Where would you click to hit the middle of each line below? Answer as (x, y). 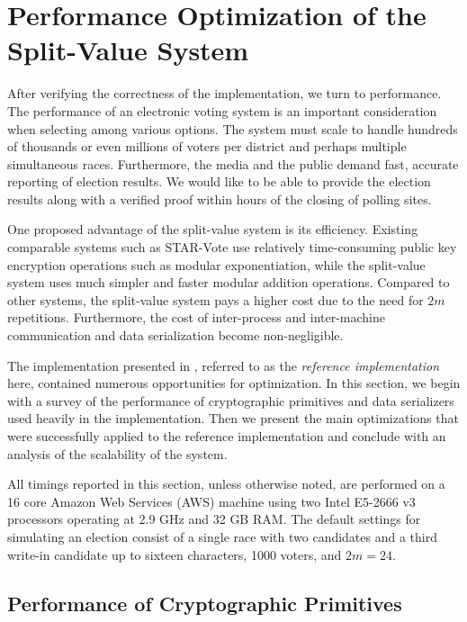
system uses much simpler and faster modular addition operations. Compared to (229, 282)
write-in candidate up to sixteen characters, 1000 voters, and (175, 554)
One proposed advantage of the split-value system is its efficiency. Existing (213, 229)
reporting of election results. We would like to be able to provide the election (219, 181)
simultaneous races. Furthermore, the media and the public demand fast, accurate (233, 163)
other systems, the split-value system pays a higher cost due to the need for (216, 299)
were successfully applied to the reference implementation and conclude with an (227, 436)
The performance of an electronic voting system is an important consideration (222, 110)
